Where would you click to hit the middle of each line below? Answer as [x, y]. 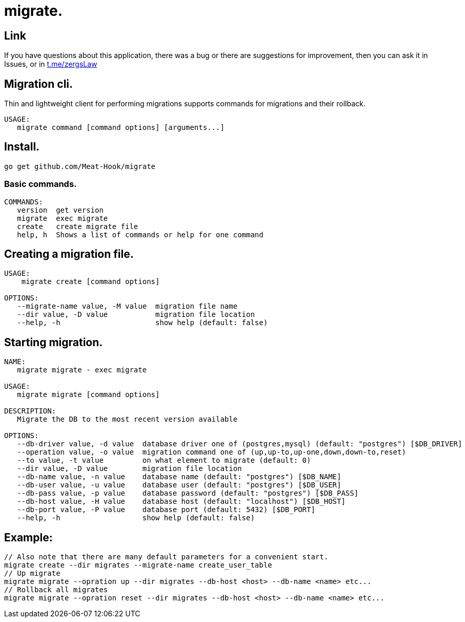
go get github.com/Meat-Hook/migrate [80, 166]
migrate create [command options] [90, 282]
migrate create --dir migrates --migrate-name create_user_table [138, 565]
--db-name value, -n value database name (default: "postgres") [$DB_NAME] [179, 477]
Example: [28, 537]
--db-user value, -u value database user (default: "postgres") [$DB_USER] [179, 485]
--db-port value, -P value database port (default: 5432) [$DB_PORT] [166, 510]
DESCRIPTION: [30, 411]
